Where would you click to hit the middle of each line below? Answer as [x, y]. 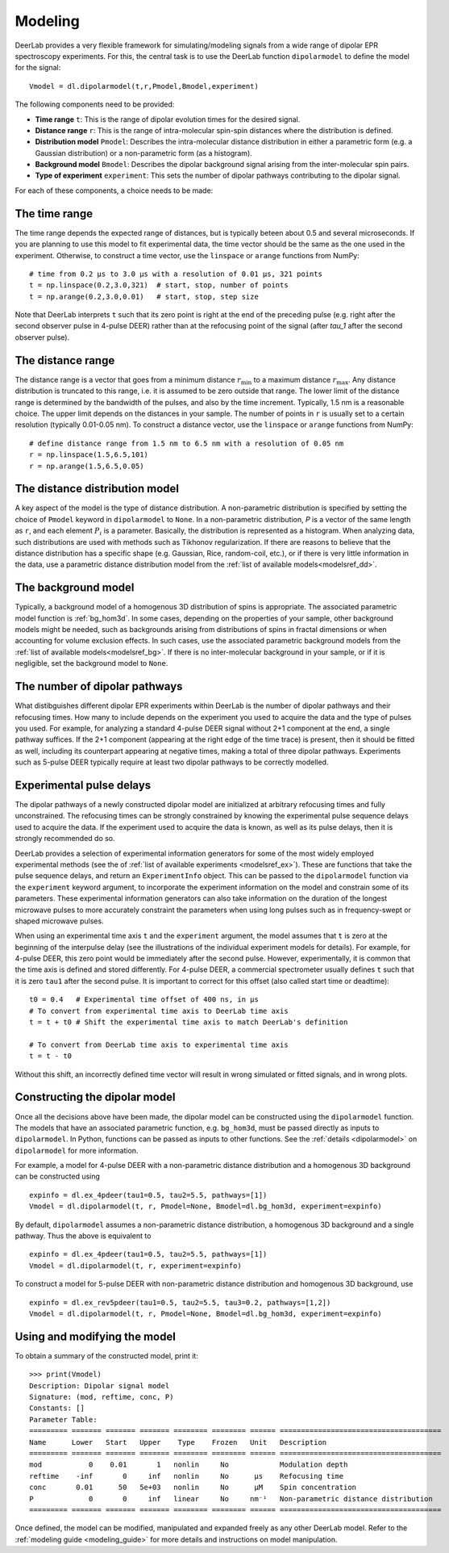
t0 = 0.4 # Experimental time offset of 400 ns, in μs [144, 1000]
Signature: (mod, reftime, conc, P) [102, 1397]
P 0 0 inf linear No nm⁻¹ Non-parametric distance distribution [231, 1499]
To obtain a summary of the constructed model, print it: [107, 1355]
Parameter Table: [63, 1419]
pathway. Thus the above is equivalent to [83, 1236]
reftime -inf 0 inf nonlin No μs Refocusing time [187, 1476]
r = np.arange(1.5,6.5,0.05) [87, 466]
